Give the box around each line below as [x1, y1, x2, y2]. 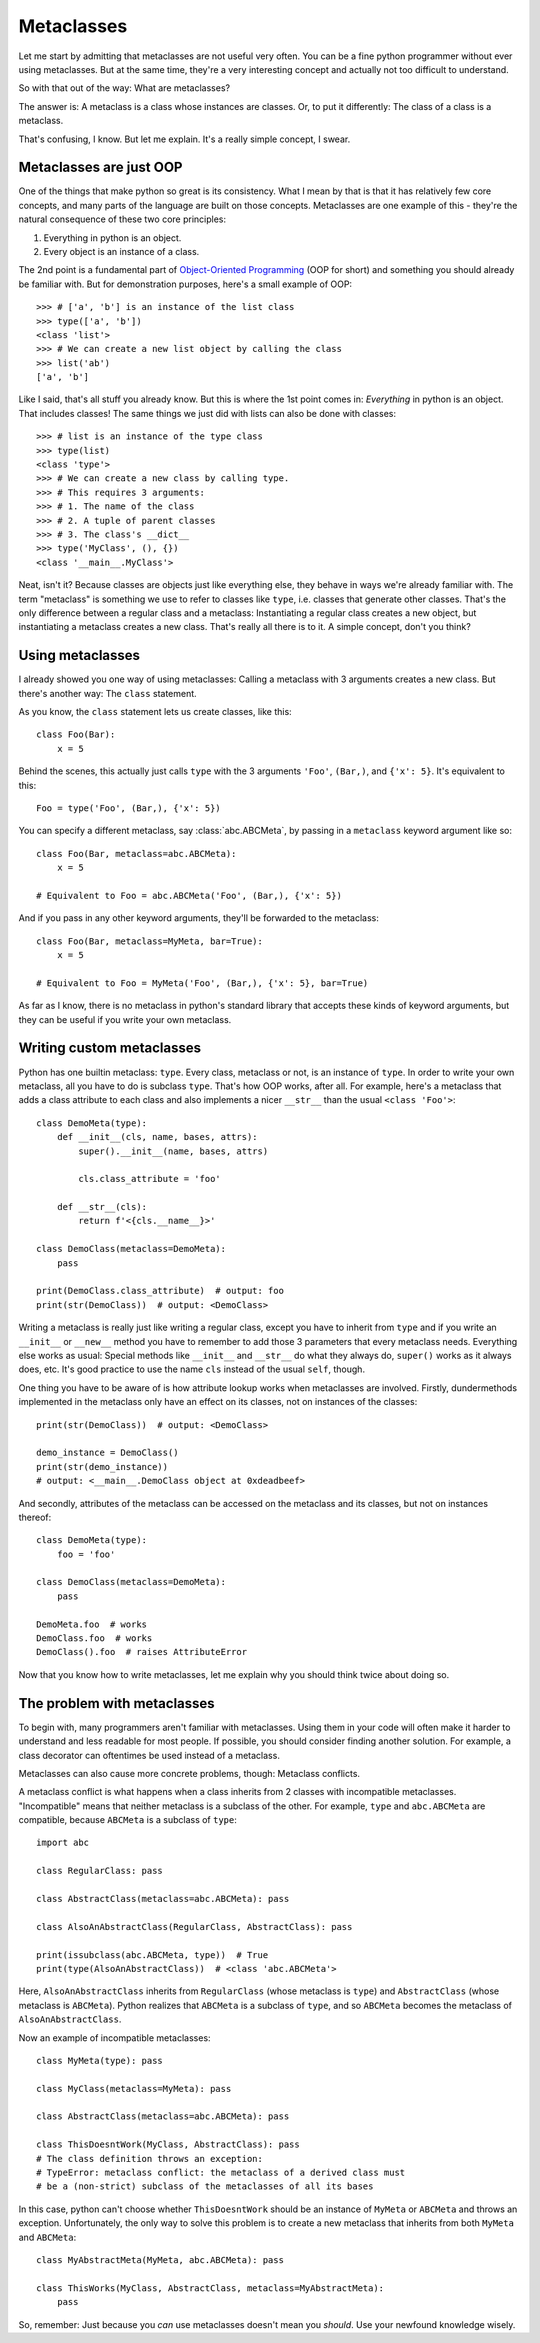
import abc [36, 1837, 90, 1849]
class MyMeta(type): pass [36, 2055, 164, 2066]
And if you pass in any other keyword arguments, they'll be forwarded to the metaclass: [18, 912, 380, 924]
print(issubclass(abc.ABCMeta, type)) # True [36, 1949, 269, 1960]
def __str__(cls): [56, 1201, 148, 1213]
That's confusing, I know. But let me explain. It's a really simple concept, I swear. [18, 133, 351, 145]
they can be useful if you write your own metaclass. [18, 1013, 232, 1025]
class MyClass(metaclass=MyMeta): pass [36, 2083, 232, 2094]
